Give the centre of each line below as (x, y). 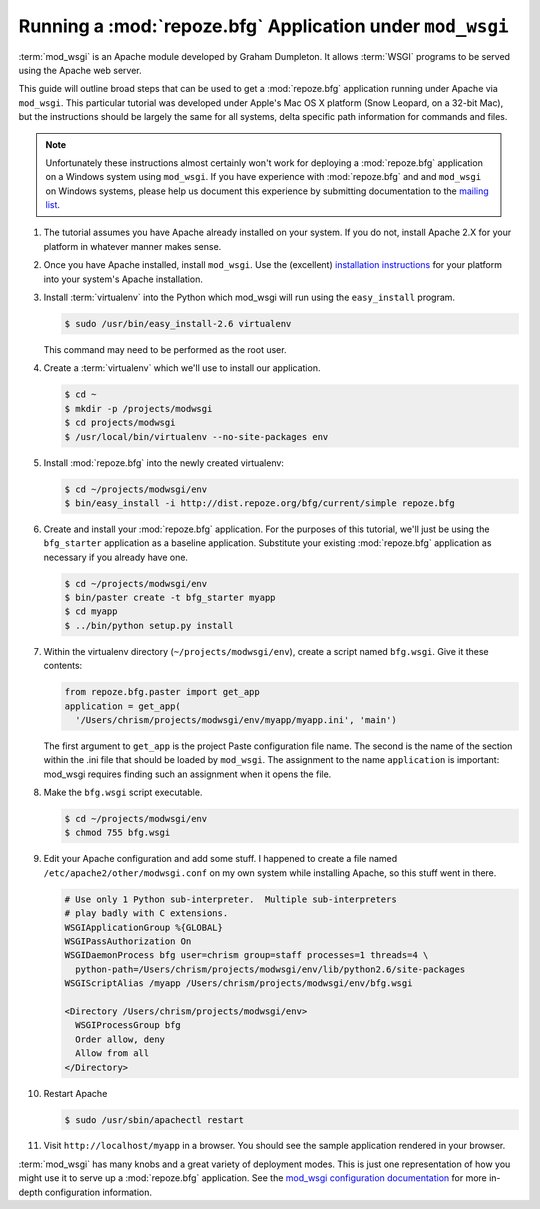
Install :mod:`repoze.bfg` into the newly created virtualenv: (164, 462)
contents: (63, 666)
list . (52, 205)
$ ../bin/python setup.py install (149, 625)
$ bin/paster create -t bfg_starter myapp (170, 598)
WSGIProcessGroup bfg (128, 1025)
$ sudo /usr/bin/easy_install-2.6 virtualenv (178, 323)
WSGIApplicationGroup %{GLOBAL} (144, 927)
